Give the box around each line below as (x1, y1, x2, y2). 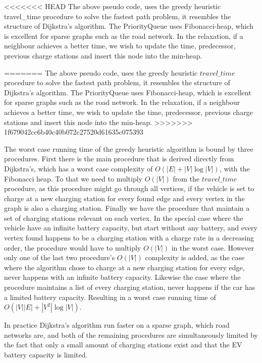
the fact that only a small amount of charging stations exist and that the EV (4, 339, 242, 350)
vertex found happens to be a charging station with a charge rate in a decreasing (4, 232, 254, 243)
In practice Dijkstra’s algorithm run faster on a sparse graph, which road (4, 320, 230, 330)
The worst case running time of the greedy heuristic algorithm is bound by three (4, 143, 253, 154)
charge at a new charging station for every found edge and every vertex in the (4, 193, 245, 203)
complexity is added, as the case (145, 252, 245, 263)
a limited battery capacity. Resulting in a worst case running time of (4, 291, 216, 302)
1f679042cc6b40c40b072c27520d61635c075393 (4, 127, 143, 137)
